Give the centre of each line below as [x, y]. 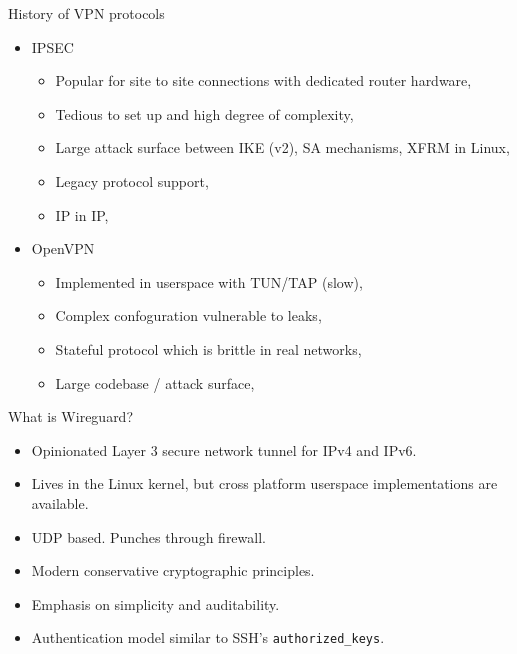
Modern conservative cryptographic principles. [173, 570]
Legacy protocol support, [132, 180]
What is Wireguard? [71, 416]
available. [60, 502]
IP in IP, [82, 214]
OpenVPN [63, 248]
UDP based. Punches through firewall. [148, 536]
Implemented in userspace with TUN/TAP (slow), [209, 281]
